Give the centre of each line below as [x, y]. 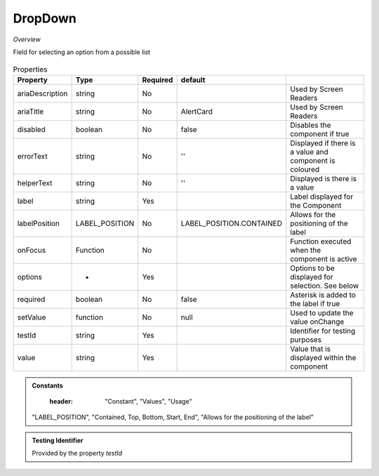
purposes [306, 339]
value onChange [317, 322]
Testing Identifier [58, 440]
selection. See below [325, 286]
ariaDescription [42, 93]
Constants [47, 385]
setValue [32, 317]
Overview [27, 39]
